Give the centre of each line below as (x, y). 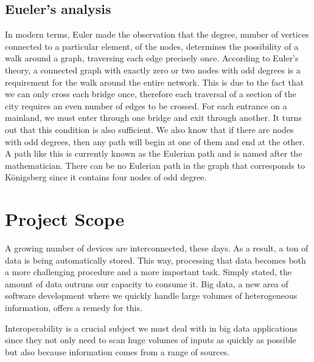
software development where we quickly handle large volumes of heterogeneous (151, 295)
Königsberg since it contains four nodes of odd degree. (106, 177)
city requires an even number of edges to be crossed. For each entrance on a (146, 105)
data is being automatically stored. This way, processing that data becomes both (155, 260)
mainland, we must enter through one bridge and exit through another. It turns (153, 118)
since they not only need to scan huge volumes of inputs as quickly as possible (151, 340)
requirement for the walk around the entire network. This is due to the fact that (155, 82)
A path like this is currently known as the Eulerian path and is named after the (154, 153)
